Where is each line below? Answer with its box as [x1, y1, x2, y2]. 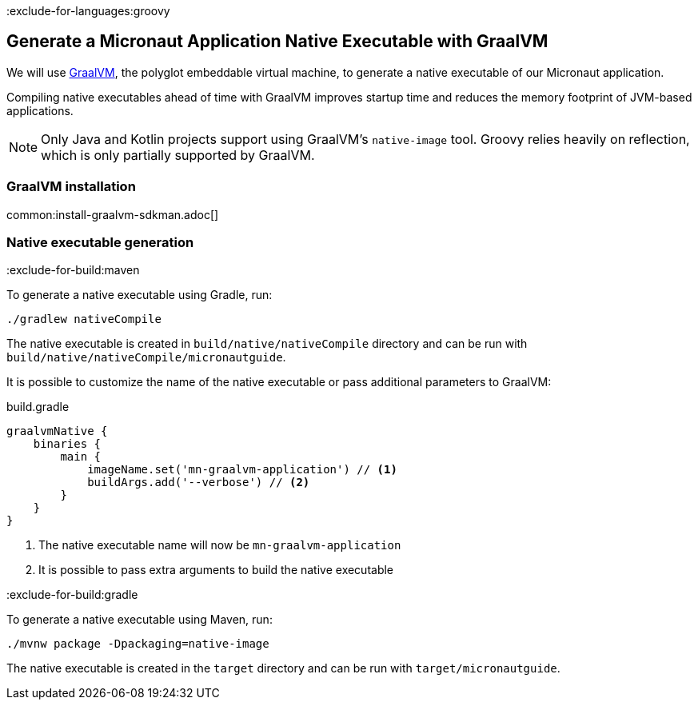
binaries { [33, 437, 102, 451]
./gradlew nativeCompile [6, 313, 162, 326]
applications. [6, 103, 74, 118]
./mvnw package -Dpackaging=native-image [6, 637, 269, 651]
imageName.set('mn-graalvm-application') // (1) [87, 463, 397, 477]
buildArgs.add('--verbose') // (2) [87, 476, 310, 489]
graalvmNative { [6, 425, 108, 438]
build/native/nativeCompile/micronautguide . [6, 350, 286, 365]
